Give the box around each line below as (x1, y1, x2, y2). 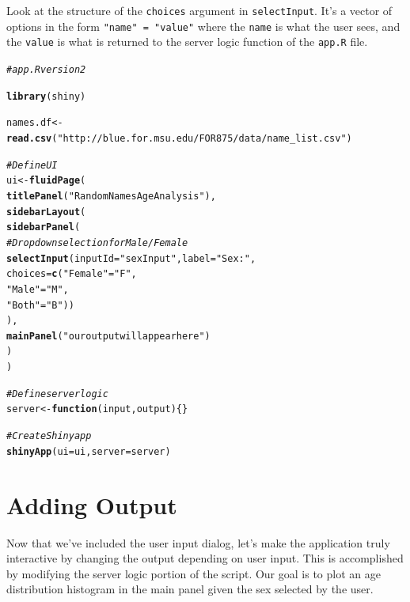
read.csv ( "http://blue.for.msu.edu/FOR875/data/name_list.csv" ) (6, 132, 352, 144)
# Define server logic (6, 388, 108, 399)
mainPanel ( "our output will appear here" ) (6, 330, 211, 342)
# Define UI (6, 159, 58, 171)
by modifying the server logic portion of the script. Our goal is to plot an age (6, 565, 381, 581)
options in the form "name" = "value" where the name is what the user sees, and (6, 17, 401, 34)
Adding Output (6, 488, 177, 521)
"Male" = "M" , (6, 283, 69, 295)
